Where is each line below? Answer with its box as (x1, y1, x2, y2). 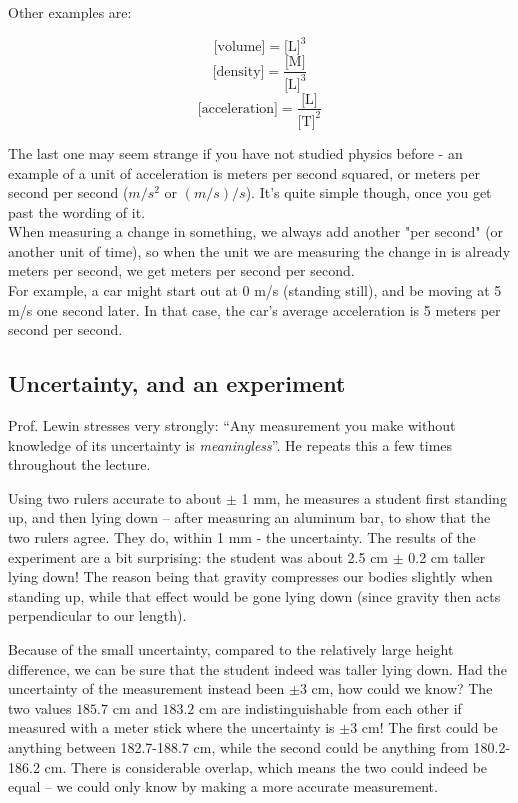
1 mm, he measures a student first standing (241, 487, 507, 508)
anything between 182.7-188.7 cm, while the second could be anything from (8, 736, 469, 757)
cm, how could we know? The (311, 678, 493, 699)
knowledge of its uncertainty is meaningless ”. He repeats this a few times (8, 434, 453, 455)
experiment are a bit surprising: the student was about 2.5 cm (8, 546, 389, 567)
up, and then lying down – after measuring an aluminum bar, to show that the (8, 507, 491, 528)
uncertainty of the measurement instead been (8, 678, 285, 699)
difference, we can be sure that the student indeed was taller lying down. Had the (8, 658, 507, 679)
